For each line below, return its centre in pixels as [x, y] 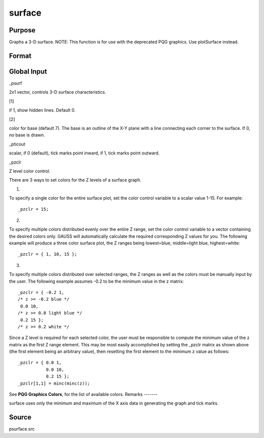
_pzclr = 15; [33, 209]
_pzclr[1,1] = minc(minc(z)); [54, 383]
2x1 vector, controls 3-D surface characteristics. [57, 92]
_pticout [17, 144]
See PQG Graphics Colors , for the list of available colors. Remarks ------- [83, 394]
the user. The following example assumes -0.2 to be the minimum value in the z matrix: [97, 281]
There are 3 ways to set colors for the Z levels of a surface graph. [75, 180]
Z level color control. [30, 171]
